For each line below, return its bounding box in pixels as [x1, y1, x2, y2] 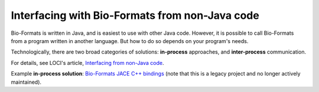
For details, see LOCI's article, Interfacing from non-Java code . [11, 59, 165, 66]
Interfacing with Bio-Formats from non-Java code [11, 9, 259, 22]
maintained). [11, 78, 41, 86]
